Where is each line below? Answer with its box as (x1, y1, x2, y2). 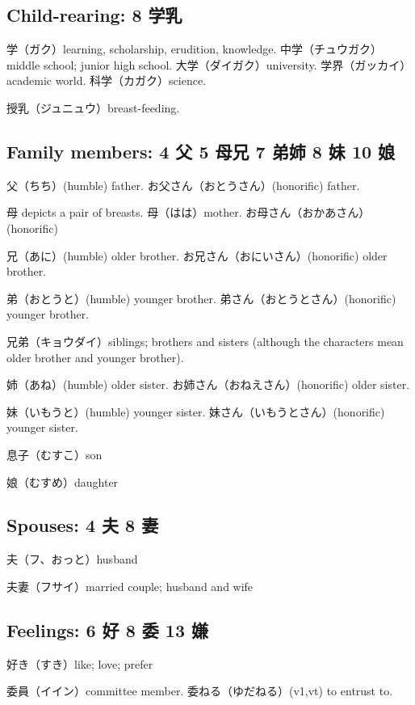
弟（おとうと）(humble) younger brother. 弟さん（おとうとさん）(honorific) (6, 289, 396, 306)
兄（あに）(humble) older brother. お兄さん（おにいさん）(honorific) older (6, 247, 388, 264)
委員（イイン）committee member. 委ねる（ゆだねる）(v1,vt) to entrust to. (6, 682, 393, 699)
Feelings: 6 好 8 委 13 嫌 (6, 617, 209, 642)
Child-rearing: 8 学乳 (6, 2, 182, 27)
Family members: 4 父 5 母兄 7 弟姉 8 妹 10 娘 (6, 138, 396, 163)
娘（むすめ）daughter (6, 473, 119, 490)
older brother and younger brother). (6, 348, 184, 365)
